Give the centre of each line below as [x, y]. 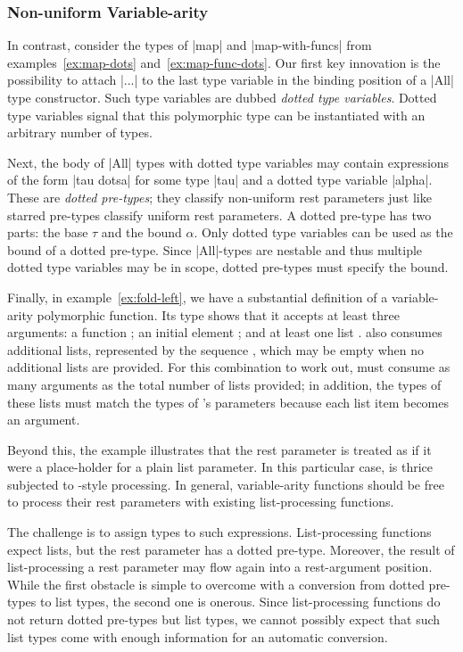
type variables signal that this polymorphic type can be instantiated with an [216, 115]
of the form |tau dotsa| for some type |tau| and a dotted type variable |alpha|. [220, 180]
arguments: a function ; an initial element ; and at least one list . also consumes [225, 332]
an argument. [44, 420]
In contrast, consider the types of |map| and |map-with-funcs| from [190, 45]
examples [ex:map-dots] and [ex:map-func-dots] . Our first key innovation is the [224, 62]
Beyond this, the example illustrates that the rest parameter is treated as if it [219, 449]
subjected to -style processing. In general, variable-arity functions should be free [226, 484]
